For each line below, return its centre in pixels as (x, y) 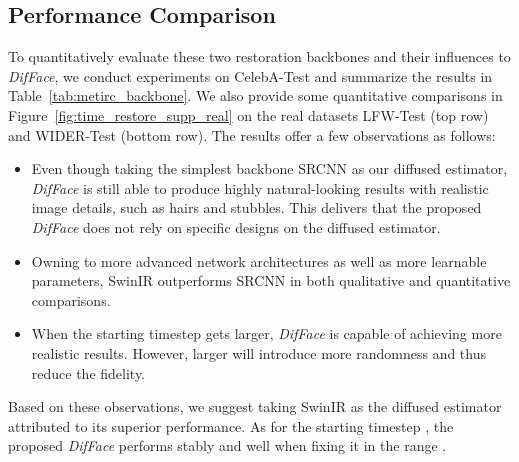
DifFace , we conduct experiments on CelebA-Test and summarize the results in (250, 75)
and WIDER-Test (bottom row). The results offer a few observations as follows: (252, 134)
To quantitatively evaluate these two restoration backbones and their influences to (259, 56)
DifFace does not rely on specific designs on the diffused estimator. (236, 226)
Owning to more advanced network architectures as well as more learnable (259, 260)
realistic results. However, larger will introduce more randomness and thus (258, 352)
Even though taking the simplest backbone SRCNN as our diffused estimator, (269, 168)
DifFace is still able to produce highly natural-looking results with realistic (260, 187)
